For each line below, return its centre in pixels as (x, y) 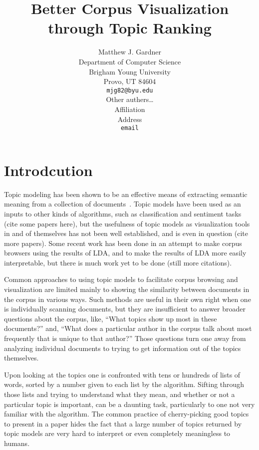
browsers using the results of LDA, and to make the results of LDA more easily (125, 253)
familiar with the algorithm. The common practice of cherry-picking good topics (127, 414)
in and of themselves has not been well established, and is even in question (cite (126, 233)
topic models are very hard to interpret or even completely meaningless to (117, 433)
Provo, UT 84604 (130, 81)
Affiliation (130, 109)
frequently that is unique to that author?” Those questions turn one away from (125, 338)
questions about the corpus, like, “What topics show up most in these (111, 318)
